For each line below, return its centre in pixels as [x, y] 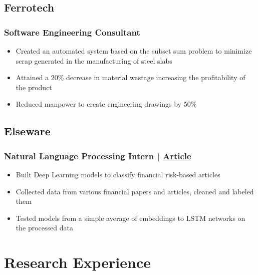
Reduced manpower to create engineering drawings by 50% [106, 104]
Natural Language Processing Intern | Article [98, 156]
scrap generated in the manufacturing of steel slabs [94, 60]
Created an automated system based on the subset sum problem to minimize [134, 51]
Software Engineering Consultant [72, 32]
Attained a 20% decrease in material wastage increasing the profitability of [131, 77]
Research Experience [77, 262]
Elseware [27, 131]
